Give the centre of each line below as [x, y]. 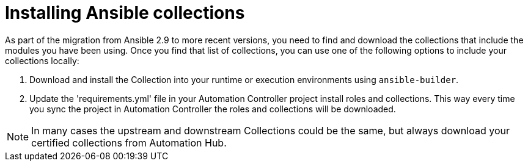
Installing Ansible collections [125, 13]
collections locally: [42, 60]
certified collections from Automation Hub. [129, 143]
